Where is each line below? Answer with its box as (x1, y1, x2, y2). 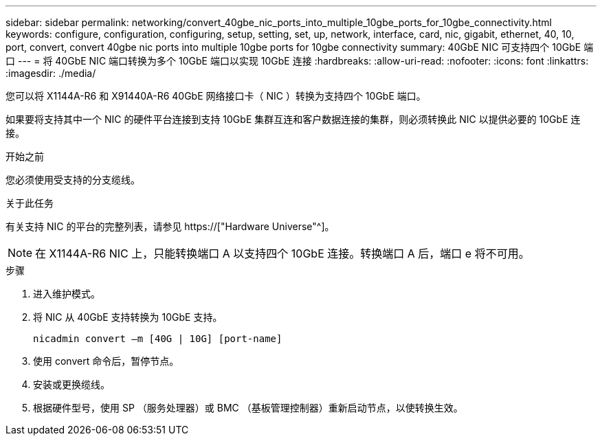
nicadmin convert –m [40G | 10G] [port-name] (33, 333, 282, 344)
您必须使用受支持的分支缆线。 (5, 174, 140, 185)
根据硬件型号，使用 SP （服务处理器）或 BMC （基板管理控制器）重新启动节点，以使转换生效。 (33, 402, 463, 414)
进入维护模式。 (33, 288, 100, 299)
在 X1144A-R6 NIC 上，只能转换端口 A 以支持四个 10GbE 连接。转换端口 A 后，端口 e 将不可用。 (35, 247, 530, 260)
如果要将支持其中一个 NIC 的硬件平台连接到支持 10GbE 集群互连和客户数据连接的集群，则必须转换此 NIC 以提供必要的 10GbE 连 (5, 113, 581, 125)
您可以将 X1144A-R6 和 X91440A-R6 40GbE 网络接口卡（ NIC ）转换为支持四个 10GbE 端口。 (5, 90, 426, 102)
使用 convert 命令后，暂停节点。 (33, 355, 179, 367)
